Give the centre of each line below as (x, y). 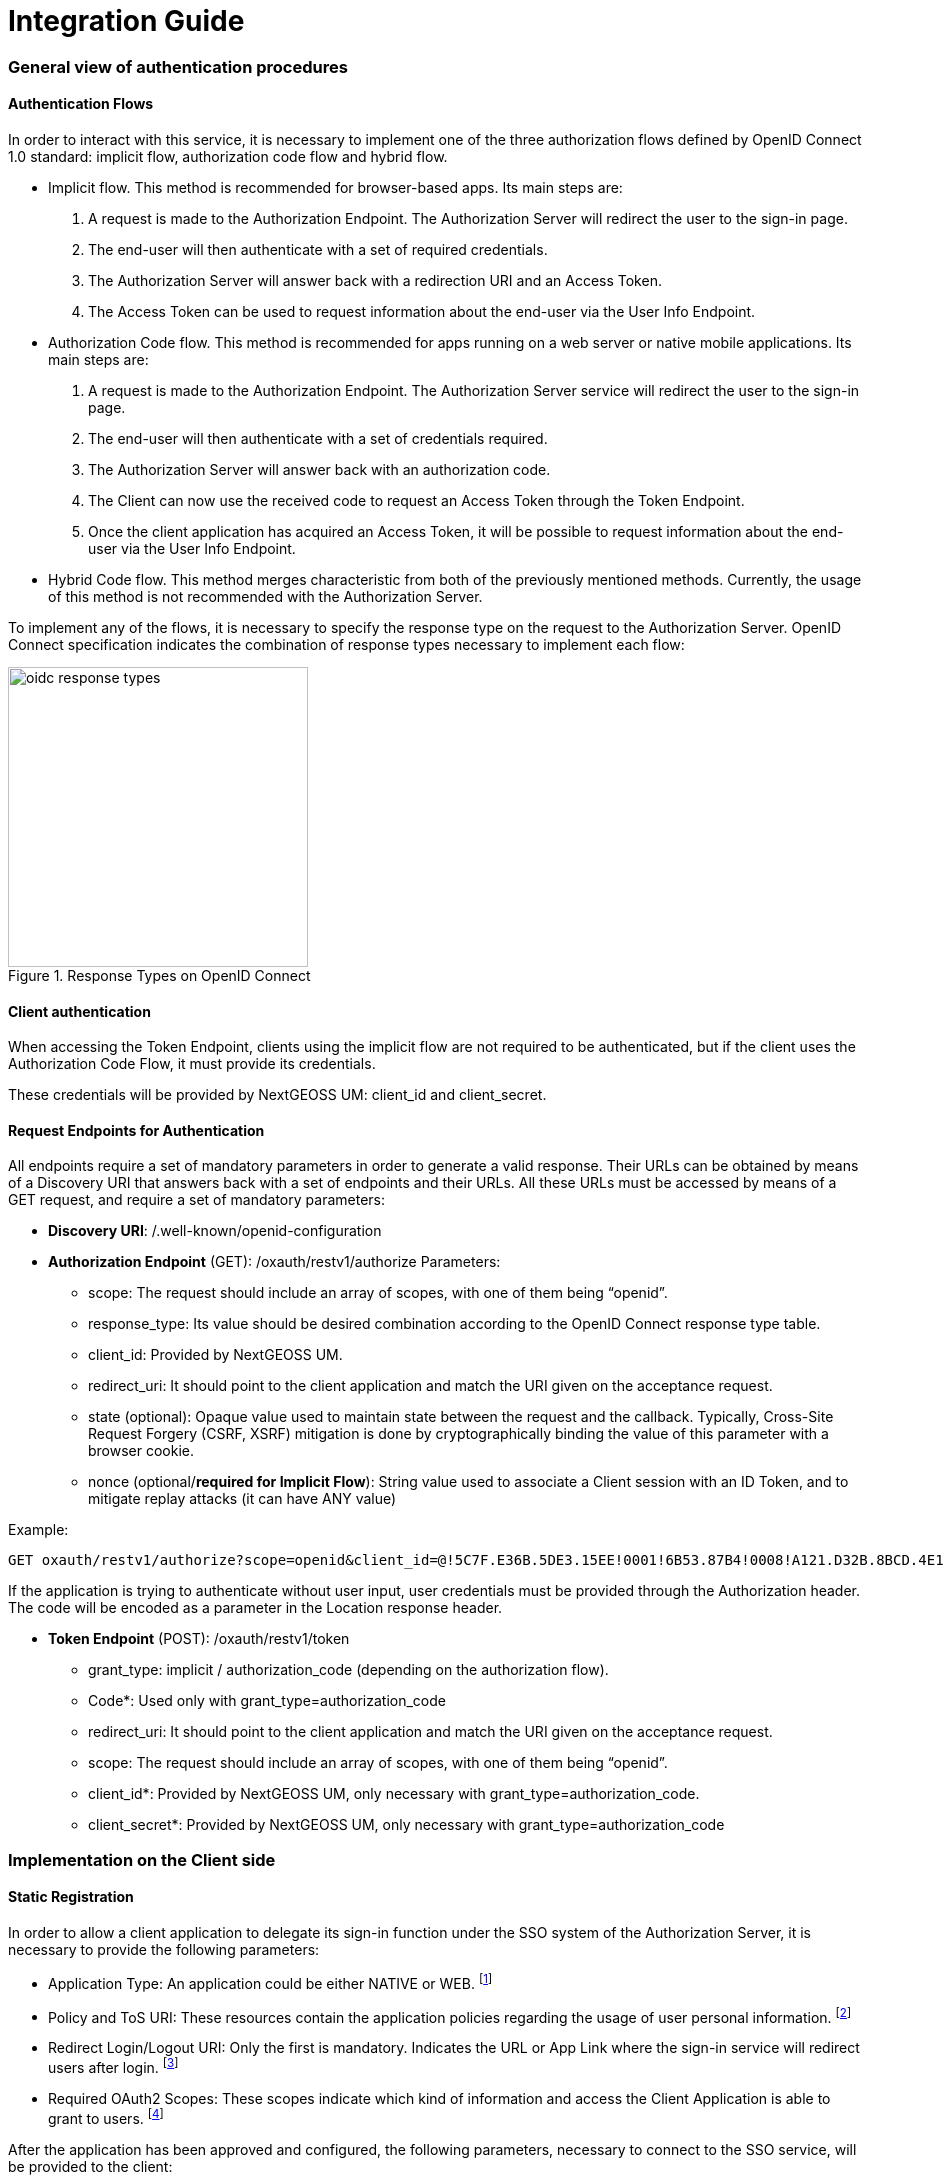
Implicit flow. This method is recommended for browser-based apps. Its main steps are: (335, 187)
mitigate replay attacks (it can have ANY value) (242, 1499)
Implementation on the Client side (142, 1859)
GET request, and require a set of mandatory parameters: (196, 1200)
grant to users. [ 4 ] (106, 2116)
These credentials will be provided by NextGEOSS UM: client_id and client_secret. (277, 1095)
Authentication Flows (81, 104)
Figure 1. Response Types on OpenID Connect (159, 975)
